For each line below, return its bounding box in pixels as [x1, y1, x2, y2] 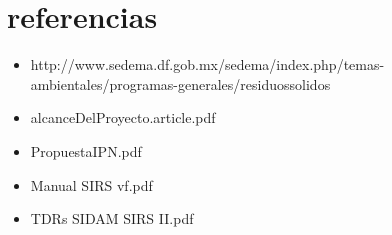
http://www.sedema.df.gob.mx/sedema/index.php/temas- [30, 54, 385, 75]
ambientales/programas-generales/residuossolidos [30, 73, 331, 94]
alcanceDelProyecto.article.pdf [30, 107, 216, 128]
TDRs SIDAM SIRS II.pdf [30, 208, 194, 229]
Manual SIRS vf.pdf [30, 174, 153, 195]
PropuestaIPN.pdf [30, 140, 142, 161]
